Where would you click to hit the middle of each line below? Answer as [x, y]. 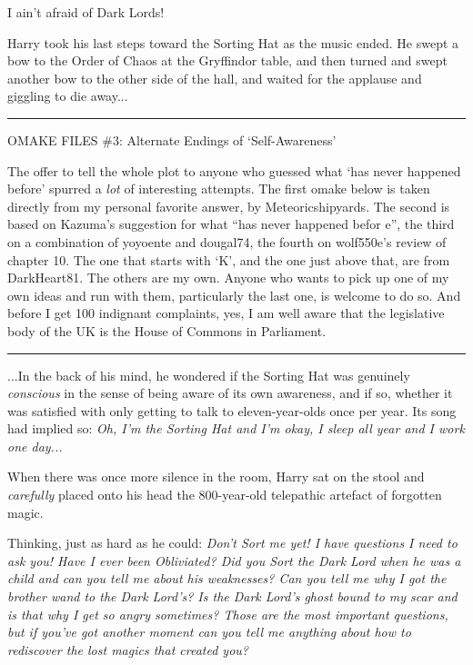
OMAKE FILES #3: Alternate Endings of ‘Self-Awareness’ [172, 139]
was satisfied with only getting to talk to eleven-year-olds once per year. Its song [232, 410]
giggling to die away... [68, 96]
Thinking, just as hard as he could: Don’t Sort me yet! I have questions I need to [232, 543]
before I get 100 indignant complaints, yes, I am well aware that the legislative [226, 313]
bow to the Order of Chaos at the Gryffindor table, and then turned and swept [227, 60]
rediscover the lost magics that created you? [128, 649]
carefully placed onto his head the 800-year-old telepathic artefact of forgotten [225, 495]
